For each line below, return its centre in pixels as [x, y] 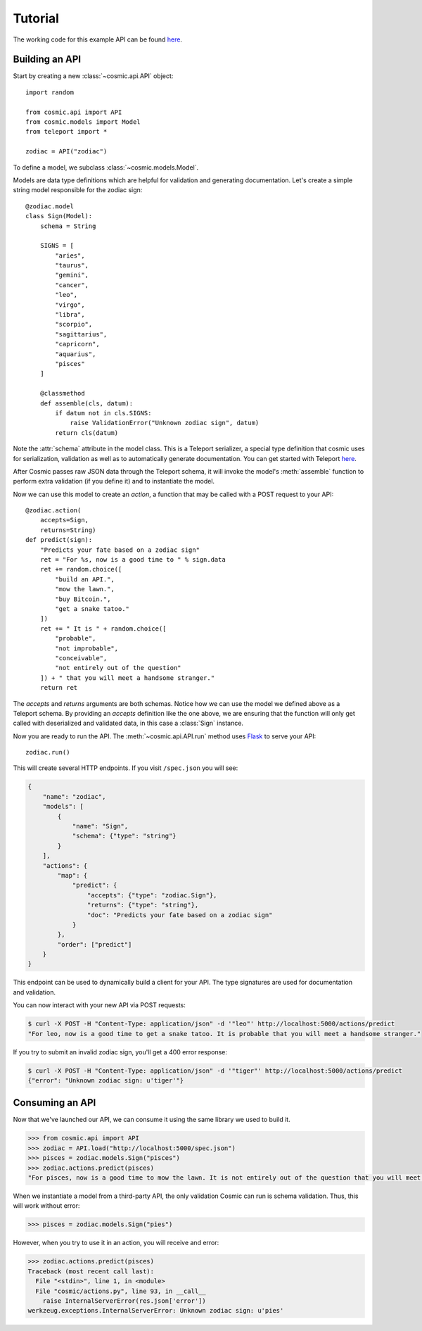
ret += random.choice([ [81, 569]
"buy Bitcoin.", [83, 599]
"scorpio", [74, 324]
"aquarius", [76, 354]
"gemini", [72, 275]
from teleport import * [66, 132]
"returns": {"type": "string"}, [143, 905]
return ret [59, 688]
